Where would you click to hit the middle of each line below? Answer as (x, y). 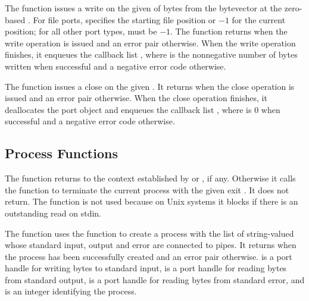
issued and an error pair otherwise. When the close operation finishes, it (136, 98)
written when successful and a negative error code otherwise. (116, 66)
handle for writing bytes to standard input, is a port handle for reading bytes (146, 268)
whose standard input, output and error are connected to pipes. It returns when (151, 245)
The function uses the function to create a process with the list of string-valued (149, 233)
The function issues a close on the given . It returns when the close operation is (150, 86)
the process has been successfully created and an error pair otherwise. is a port (149, 256)
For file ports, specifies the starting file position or (124, 19)
